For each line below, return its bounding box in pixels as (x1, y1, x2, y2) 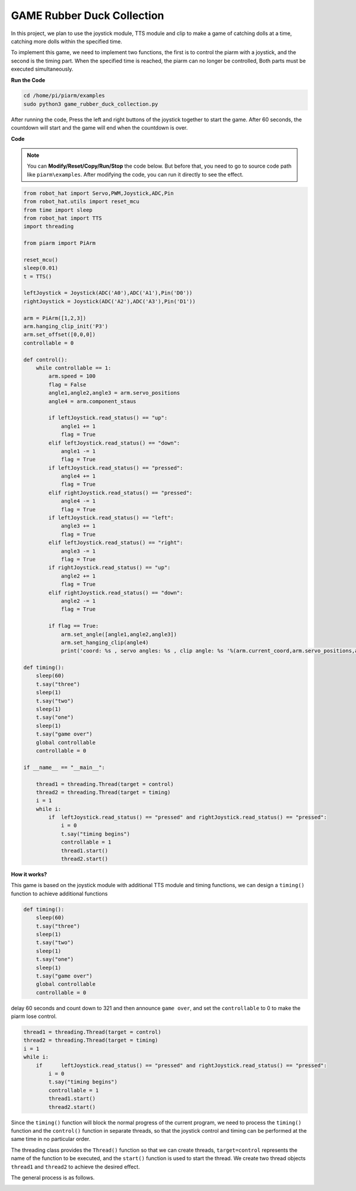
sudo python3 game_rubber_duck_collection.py (23, 100, 158, 107)
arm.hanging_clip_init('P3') (23, 323, 109, 330)
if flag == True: (48, 623, 99, 630)
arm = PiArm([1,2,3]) (23, 315, 87, 321)
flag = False (48, 381, 87, 388)
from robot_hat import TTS (23, 215, 102, 221)
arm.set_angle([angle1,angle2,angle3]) (61, 631, 177, 637)
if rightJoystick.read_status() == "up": (48, 564, 171, 571)
